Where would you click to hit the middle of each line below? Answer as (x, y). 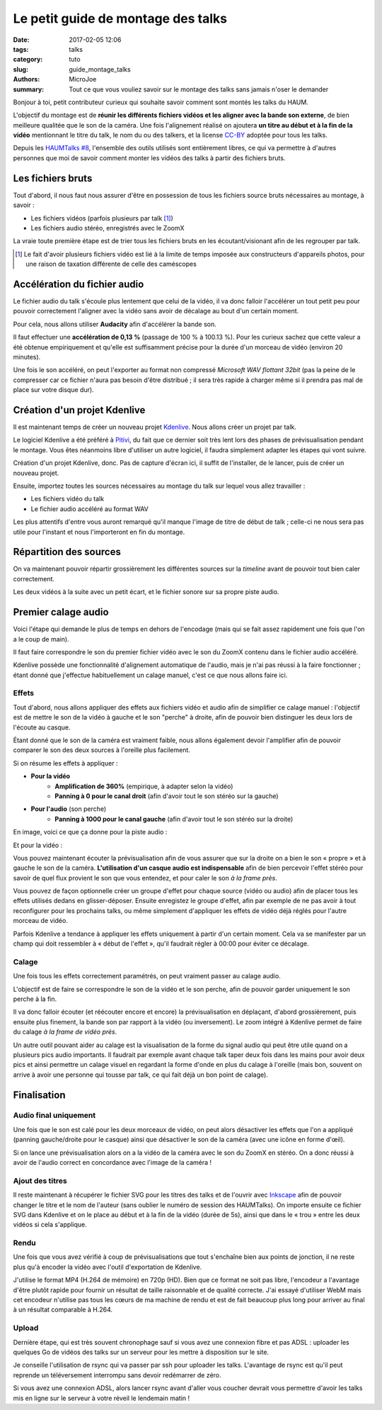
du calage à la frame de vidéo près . (65, 1032)
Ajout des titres (40, 1180)
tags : (21, 49)
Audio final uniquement (54, 1115)
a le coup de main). (41, 639)
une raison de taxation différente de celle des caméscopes (111, 264)
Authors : (27, 79)
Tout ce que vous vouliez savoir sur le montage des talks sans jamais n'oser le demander (199, 89)
